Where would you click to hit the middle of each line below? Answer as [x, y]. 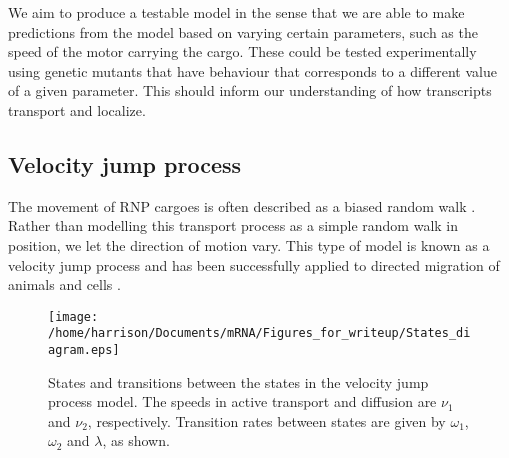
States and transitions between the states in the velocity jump [238, 381]
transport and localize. [77, 109]
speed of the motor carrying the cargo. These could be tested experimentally [242, 51]
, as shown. [136, 440]
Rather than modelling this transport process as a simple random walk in [233, 225]
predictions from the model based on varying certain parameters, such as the [243, 31]
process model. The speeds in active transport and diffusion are [242, 401]
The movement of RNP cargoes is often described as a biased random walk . [242, 205]
